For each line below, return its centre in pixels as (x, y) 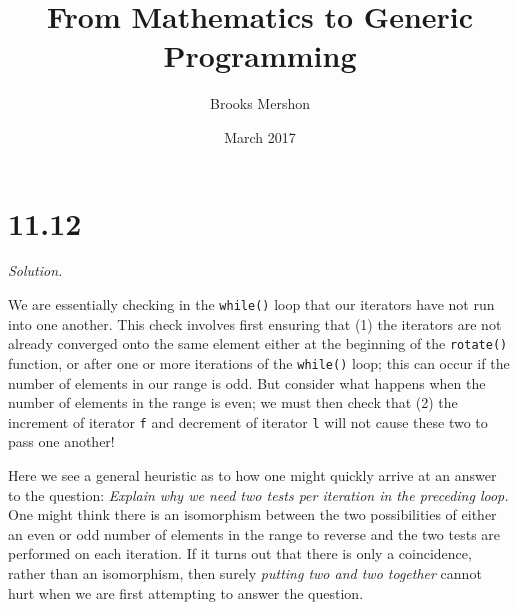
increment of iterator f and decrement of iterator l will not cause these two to (248, 421)
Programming (260, 55)
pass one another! (61, 441)
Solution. (35, 270)
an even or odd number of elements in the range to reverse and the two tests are (254, 533)
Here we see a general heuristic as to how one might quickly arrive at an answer (252, 475)
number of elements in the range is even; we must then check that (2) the (233, 402)
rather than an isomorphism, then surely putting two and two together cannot (245, 573)
